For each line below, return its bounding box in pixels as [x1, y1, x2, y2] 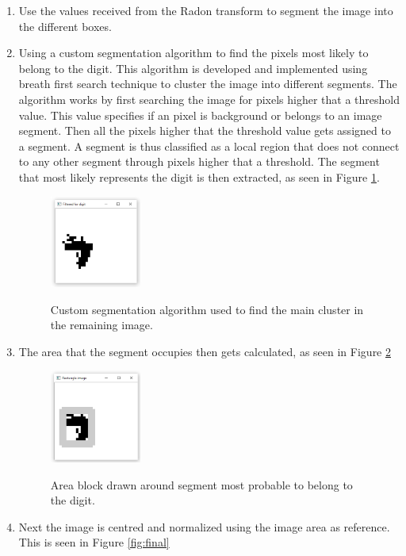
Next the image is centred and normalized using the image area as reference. [18, 518, 390, 535]
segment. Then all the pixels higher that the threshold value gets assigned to [18, 122, 391, 139]
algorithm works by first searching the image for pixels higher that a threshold [18, 90, 400, 107]
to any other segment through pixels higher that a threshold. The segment [18, 153, 380, 170]
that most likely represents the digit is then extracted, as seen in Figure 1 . [18, 168, 380, 185]
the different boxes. [18, 17, 112, 34]
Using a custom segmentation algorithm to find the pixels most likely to [18, 44, 369, 61]
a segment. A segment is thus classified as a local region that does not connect [18, 137, 400, 154]
